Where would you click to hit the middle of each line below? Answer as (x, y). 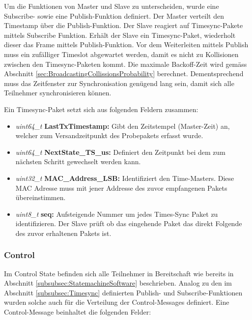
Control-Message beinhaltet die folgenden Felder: (78, 312)
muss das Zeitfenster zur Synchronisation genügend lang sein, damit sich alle (119, 83)
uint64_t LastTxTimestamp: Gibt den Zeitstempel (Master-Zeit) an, (123, 126)
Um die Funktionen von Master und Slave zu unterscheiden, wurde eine (112, 6)
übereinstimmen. (41, 197)
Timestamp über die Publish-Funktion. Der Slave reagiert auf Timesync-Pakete (124, 25)
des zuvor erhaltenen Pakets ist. (63, 233)
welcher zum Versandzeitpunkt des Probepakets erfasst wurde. (109, 135)
